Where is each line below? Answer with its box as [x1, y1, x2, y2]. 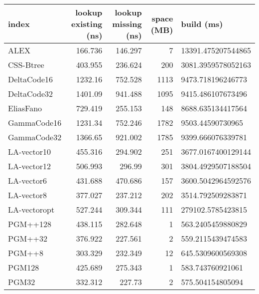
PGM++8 [8, 247, 44, 259]
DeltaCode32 [8, 88, 53, 99]
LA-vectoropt [8, 204, 55, 215]
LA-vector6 [8, 175, 47, 186]
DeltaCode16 [8, 73, 53, 85]
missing [112, 18, 142, 29]
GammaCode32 [8, 131, 62, 143]
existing [71, 18, 103, 29]
